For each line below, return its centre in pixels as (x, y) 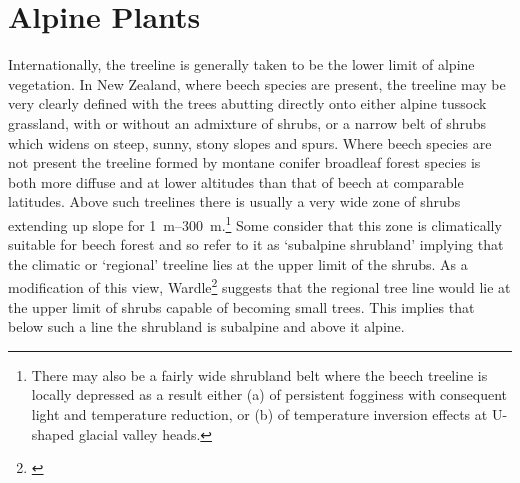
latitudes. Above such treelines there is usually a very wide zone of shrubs (234, 201)
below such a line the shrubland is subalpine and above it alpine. (206, 326)
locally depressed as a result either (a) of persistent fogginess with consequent (269, 394)
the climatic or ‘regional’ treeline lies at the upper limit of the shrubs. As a (238, 263)
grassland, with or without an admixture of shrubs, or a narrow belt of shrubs (247, 122)
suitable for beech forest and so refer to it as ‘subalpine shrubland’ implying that (256, 244)
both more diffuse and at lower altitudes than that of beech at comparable (236, 181)
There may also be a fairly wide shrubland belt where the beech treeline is (259, 374)
